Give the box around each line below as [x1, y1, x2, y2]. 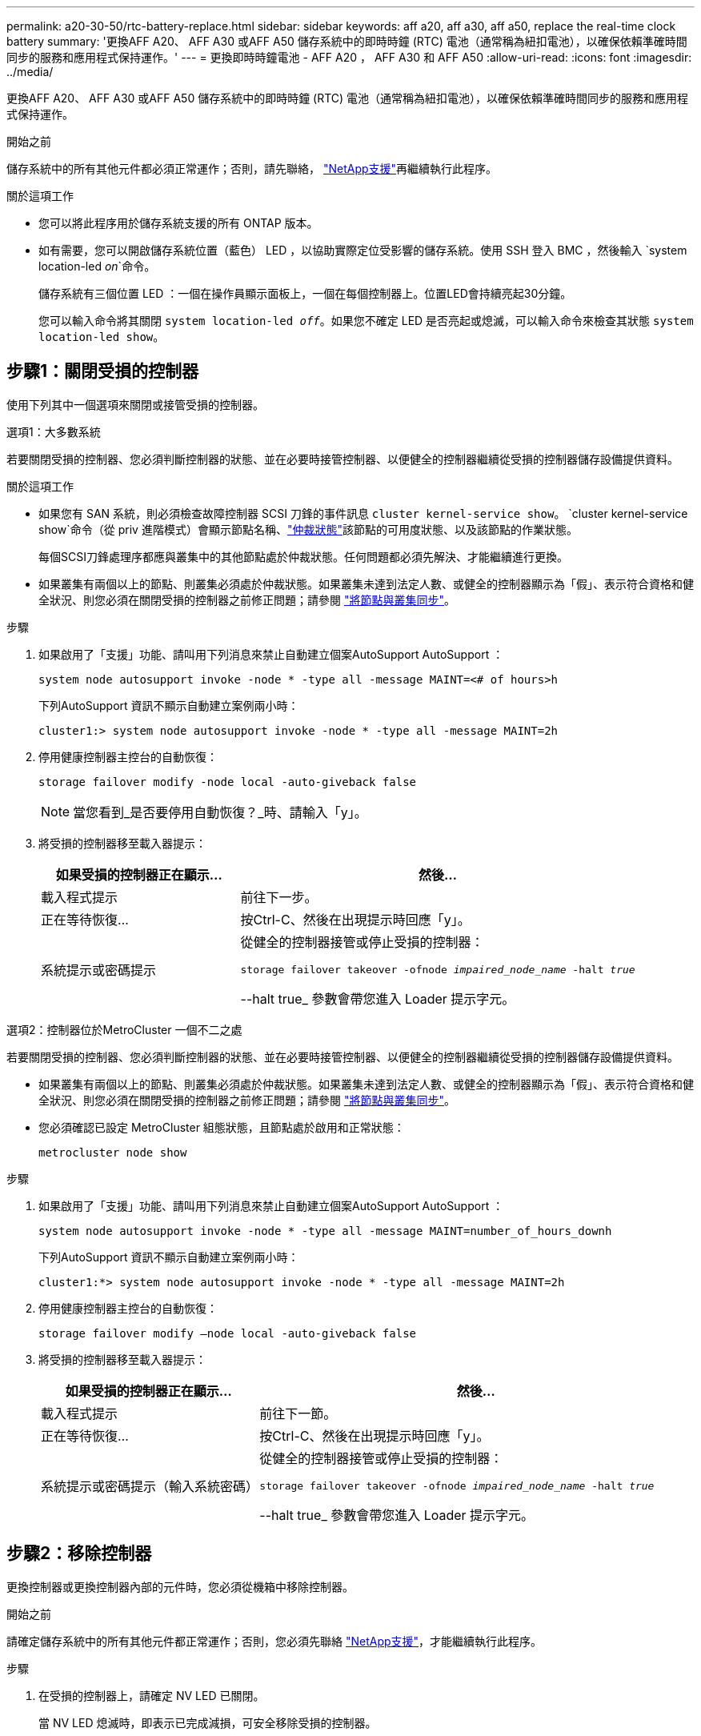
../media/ [6, 65, 54, 78]
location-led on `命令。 [38, 259, 156, 273]
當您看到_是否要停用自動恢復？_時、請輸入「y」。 [73, 804, 367, 820]
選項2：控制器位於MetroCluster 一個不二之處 [6, 1022, 242, 1036]
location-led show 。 [38, 330, 165, 343]
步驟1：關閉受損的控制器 [6, 361, 199, 382]
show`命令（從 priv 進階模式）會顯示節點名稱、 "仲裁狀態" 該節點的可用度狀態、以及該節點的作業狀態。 [38, 522, 578, 536]
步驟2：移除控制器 [6, 1543, 152, 1564]
